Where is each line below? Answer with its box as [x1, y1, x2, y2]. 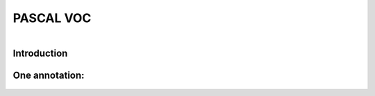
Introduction [12, 47, 68, 59]
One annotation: [12, 69, 85, 81]
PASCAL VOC [12, 10, 92, 26]
